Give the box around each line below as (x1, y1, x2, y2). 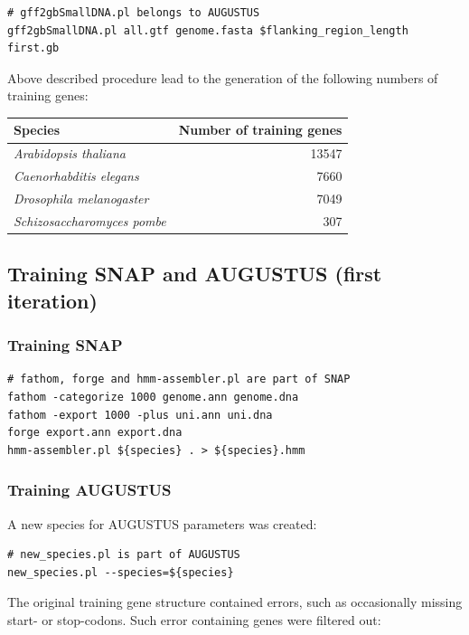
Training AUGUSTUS (7, 479, 172, 501)
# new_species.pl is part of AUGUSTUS (7, 548, 240, 562)
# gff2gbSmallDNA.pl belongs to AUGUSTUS (7, 6, 260, 19)
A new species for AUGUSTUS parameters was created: (7, 514, 317, 533)
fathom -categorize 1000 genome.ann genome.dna (7, 390, 299, 403)
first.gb (7, 42, 60, 55)
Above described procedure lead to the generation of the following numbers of (7, 68, 438, 87)
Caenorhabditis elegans (14, 166, 139, 185)
